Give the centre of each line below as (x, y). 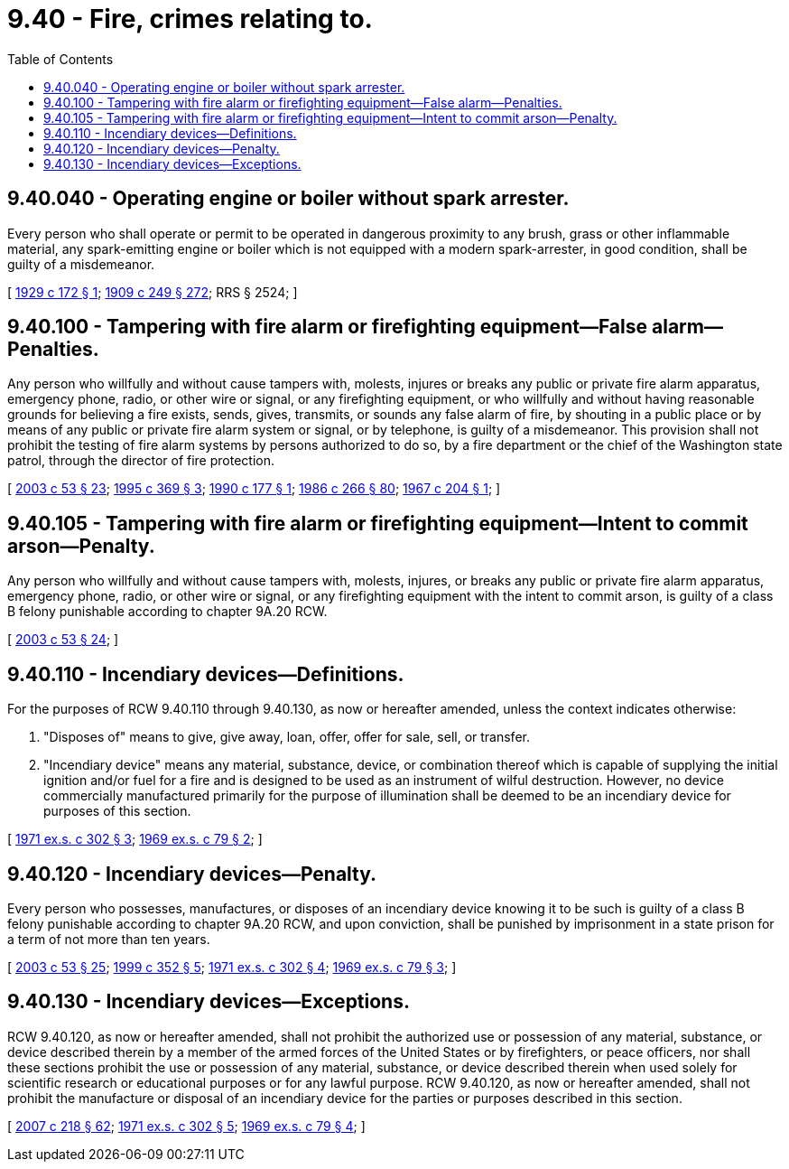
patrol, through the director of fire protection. (141, 461)
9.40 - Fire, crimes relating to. (190, 19)
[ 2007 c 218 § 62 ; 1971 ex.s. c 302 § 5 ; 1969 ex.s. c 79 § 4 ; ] (186, 1126)
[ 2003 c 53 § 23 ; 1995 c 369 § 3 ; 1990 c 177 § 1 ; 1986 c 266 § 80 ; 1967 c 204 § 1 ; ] (254, 489)
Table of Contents (60, 59)
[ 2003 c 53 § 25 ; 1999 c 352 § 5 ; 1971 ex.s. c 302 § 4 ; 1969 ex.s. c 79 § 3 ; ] (232, 967)
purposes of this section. (117, 811)
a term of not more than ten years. (109, 939)
